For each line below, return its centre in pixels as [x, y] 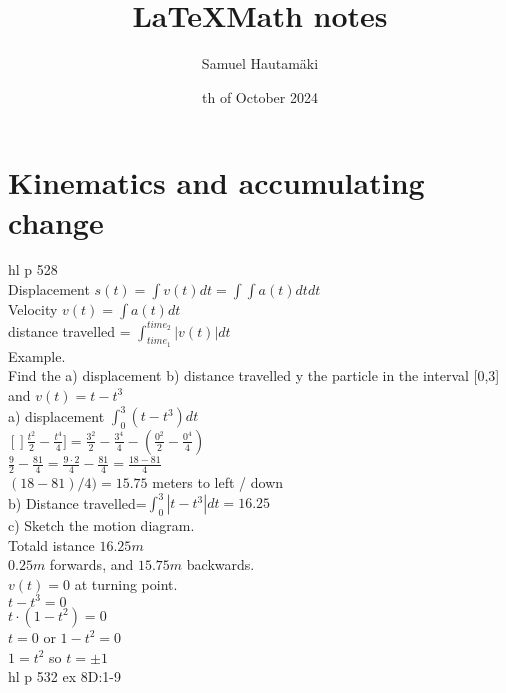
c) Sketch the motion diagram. [101, 525]
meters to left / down [218, 482]
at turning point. [126, 583]
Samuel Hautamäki [260, 63]
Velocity [33, 309]
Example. [37, 355]
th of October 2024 [260, 96]
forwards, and [91, 564]
